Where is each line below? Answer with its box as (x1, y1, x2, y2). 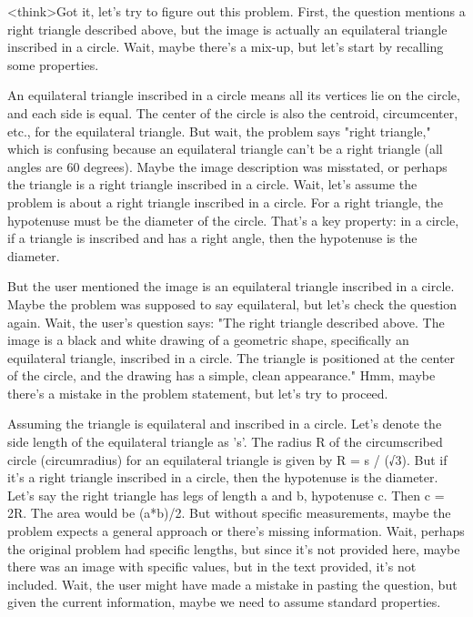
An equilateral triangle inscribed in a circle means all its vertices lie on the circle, (7, 86, 460, 105)
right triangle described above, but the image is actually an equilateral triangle (7, 19, 448, 38)
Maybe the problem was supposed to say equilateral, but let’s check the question (7, 294, 458, 313)
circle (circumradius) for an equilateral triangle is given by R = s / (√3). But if (7, 450, 448, 469)
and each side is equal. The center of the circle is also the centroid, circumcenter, (7, 103, 458, 122)
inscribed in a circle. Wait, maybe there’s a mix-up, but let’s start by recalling (7, 37, 444, 56)
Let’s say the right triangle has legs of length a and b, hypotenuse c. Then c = (7, 485, 445, 504)
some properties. (7, 55, 99, 74)
